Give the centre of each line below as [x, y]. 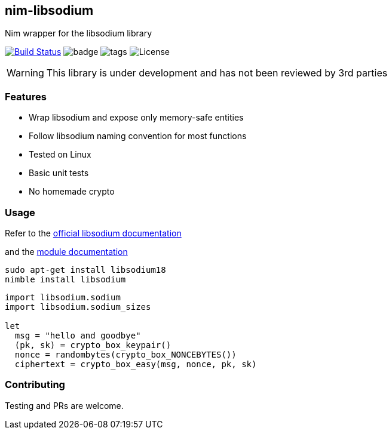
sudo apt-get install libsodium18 [85, 270]
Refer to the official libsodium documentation [93, 233]
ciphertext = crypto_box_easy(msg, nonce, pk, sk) [136, 364]
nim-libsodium [49, 10]
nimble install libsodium [65, 279]
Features [26, 96]
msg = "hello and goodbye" [78, 335]
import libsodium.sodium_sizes [78, 307]
